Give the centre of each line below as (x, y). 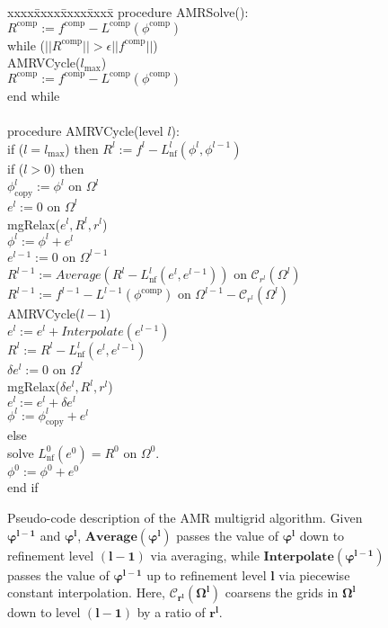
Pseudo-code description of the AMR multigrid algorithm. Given (185, 518)
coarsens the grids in (282, 592)
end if (23, 487)
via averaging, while (205, 555)
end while (34, 95)
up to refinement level (207, 574)
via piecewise (314, 574)
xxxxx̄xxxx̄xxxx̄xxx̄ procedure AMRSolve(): (128, 12)
